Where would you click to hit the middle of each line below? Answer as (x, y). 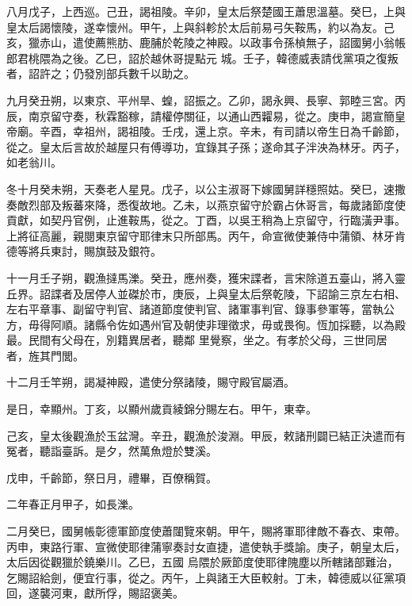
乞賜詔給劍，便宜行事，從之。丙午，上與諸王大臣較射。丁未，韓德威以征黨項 (206, 577)
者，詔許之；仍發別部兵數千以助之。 (101, 73)
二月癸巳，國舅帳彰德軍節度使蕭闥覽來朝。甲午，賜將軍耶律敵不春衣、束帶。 (206, 531)
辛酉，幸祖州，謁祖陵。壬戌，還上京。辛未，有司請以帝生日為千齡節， (222, 131)
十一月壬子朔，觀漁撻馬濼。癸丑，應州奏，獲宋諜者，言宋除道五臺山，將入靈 (206, 277)
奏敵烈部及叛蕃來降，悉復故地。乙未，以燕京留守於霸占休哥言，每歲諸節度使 (206, 204)
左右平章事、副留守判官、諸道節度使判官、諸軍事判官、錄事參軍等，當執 (195, 309)
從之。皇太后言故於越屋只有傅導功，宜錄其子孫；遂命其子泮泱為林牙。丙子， (206, 146)
